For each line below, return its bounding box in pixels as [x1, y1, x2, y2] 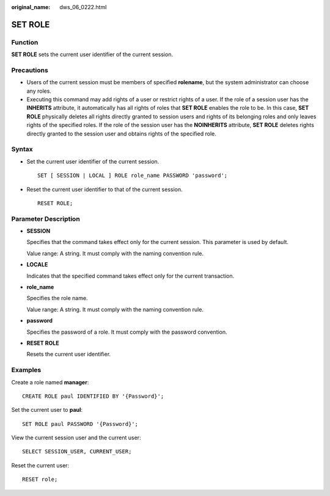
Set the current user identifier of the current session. [26, 157, 159, 165]
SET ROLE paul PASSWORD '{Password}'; [22, 420, 139, 427]
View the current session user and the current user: [11, 434, 141, 442]
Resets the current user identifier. [26, 351, 111, 358]
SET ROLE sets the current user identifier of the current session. [11, 51, 174, 58]
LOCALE [26, 261, 48, 268]
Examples [11, 366, 42, 375]
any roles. [26, 87, 52, 95]
